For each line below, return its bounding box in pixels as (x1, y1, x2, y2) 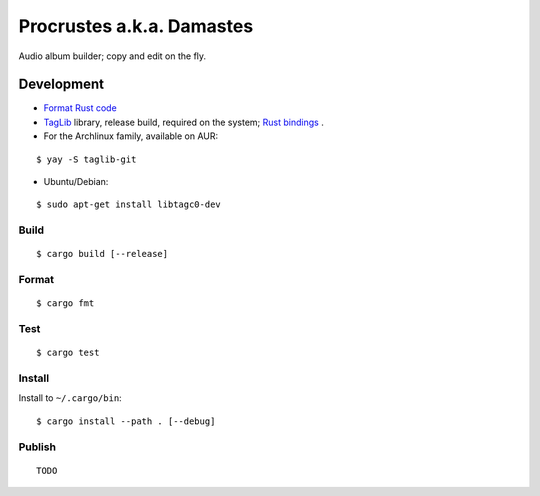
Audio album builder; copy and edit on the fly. (18, 50, 207, 62)
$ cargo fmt (36, 298, 95, 309)
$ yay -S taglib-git (36, 153, 137, 165)
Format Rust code (43, 102, 117, 114)
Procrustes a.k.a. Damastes (18, 15, 254, 37)
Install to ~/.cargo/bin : (18, 392, 122, 404)
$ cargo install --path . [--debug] (36, 415, 216, 427)
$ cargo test (36, 347, 100, 359)
